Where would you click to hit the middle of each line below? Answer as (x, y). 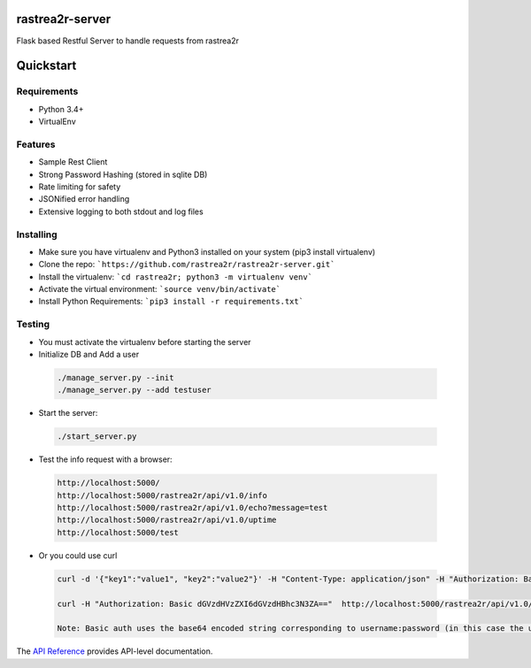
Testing (33, 325)
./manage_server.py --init (115, 377)
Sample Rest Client (73, 162)
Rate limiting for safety (80, 187)
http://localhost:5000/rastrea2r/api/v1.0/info (162, 495)
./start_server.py (97, 437)
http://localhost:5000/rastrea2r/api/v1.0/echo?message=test (192, 508)
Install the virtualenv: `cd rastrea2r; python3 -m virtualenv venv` (176, 276)
